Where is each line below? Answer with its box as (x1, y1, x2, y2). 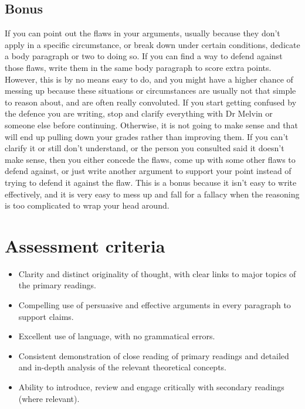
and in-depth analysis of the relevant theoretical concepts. (18, 361, 226, 373)
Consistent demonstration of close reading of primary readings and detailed (18, 349, 289, 362)
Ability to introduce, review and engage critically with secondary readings (18, 380, 284, 393)
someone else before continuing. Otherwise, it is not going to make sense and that (5, 118, 298, 131)
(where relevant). (18, 392, 80, 404)
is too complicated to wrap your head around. (5, 199, 170, 212)
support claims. (18, 310, 74, 322)
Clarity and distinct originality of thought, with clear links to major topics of (18, 267, 296, 280)
